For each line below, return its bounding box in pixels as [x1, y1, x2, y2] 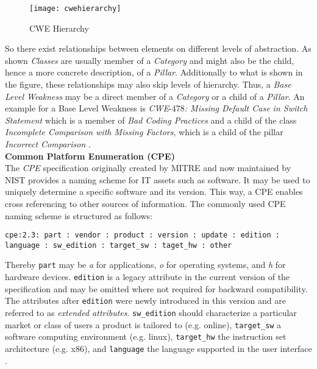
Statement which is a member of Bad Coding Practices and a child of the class [5, 113, 297, 126]
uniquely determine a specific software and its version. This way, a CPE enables [5, 185, 303, 198]
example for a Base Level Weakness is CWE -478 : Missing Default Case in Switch [5, 102, 308, 114]
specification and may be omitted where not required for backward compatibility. [5, 282, 308, 295]
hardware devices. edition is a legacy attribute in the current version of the [5, 270, 290, 283]
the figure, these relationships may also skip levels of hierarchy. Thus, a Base [5, 78, 291, 91]
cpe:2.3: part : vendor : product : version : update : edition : [5, 231, 280, 240]
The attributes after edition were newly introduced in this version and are [5, 294, 286, 307]
